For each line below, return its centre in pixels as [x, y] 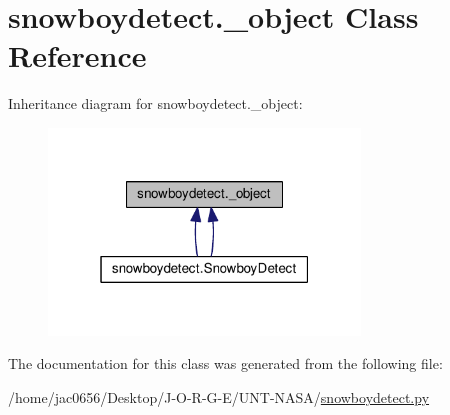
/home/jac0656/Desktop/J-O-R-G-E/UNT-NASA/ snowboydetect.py [219, 396]
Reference [77, 55]
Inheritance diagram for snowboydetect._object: [155, 103]
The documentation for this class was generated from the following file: [225, 363]
